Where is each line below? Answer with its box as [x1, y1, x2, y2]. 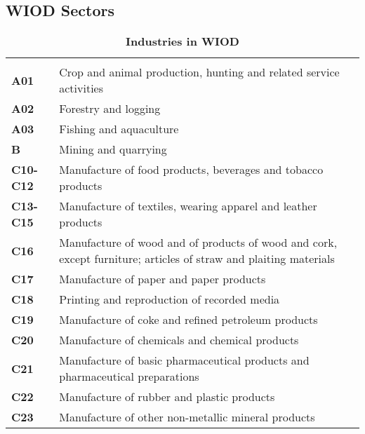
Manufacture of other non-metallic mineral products [59, 409, 315, 426]
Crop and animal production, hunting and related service [59, 64, 340, 81]
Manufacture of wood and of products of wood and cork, [59, 234, 338, 251]
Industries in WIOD [126, 33, 239, 50]
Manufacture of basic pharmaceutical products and [59, 352, 310, 369]
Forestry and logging [59, 100, 161, 117]
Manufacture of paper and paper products [59, 271, 266, 287]
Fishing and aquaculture [59, 121, 179, 137]
